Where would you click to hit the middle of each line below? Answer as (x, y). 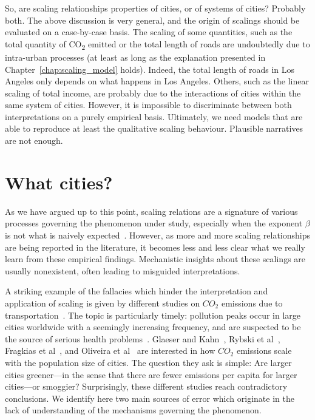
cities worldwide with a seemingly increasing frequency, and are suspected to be (153, 327)
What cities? (59, 182)
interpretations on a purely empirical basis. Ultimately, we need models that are (154, 116)
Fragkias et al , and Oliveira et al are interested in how (110, 351)
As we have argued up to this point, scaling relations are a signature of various (151, 211)
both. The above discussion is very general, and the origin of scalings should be (152, 20)
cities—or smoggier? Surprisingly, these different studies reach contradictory (146, 386)
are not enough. (34, 141)
